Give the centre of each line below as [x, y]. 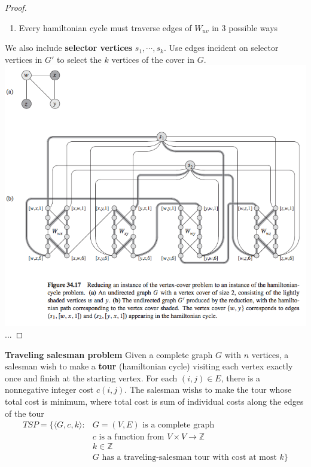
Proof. [16, 7]
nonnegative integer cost [49, 389]
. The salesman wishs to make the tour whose [208, 389]
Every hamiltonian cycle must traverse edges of [105, 27]
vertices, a [270, 354]
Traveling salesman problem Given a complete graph [109, 354]
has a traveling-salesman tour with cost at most [189, 458]
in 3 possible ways [245, 27]
